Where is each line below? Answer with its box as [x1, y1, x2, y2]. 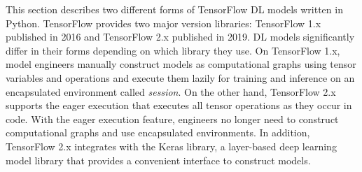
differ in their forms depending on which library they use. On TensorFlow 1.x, [6, 43, 340, 57]
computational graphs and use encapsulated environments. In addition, [6, 125, 310, 140]
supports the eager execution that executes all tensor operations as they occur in [6, 98, 352, 113]
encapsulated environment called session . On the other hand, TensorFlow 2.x [6, 84, 336, 99]
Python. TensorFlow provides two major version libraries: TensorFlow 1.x [6, 15, 321, 30]
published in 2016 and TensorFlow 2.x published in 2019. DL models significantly [6, 29, 355, 44]
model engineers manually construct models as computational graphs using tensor [6, 57, 356, 71]
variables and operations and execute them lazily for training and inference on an [6, 70, 355, 85]
